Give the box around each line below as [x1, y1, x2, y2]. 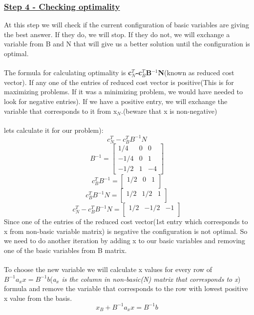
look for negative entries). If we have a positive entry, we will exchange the [4, 96, 228, 106]
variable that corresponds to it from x [4, 105, 117, 116]
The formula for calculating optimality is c [4, 67, 132, 78]
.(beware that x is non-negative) [121, 105, 217, 116]
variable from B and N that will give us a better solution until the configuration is [4, 39, 250, 49]
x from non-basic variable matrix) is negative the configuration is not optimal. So [4, 226, 248, 236]
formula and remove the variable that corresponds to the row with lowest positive [4, 283, 248, 294]
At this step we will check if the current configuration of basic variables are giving [4, 20, 249, 30]
